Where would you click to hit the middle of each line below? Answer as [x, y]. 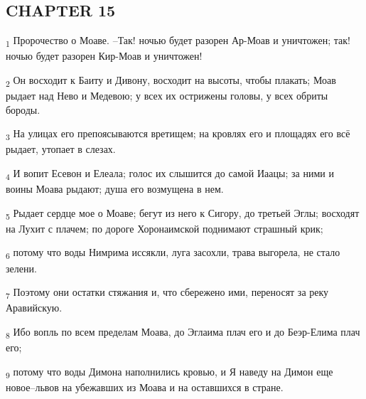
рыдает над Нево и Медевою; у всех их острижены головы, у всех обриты [167, 96]
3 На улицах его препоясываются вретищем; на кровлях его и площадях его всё [178, 134]
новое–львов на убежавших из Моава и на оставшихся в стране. [145, 387]
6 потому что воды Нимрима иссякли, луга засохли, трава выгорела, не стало [173, 253]
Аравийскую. [34, 308]
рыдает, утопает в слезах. [61, 149]
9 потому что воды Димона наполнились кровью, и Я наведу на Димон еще [169, 372]
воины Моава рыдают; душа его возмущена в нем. [115, 189]
